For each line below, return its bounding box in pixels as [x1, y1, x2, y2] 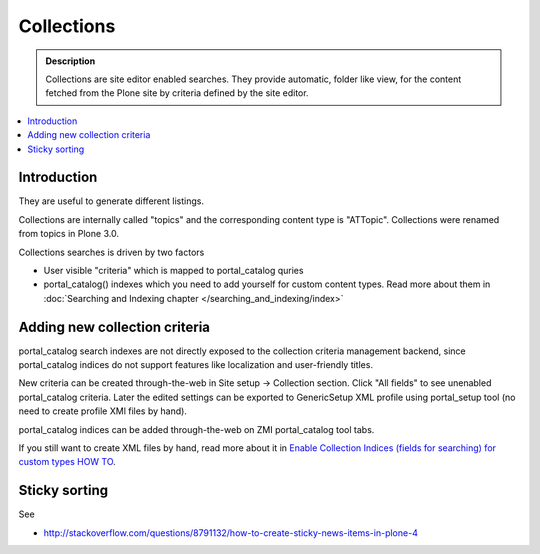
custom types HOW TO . [18, 456, 117, 468]
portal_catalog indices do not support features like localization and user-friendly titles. [18, 359, 374, 371]
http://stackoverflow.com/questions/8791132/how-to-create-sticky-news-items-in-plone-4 [43, 526, 419, 539]
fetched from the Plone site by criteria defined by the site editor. [45, 87, 309, 99]
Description [45, 55, 96, 67]
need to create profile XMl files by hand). [18, 405, 187, 417]
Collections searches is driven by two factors [18, 246, 205, 258]
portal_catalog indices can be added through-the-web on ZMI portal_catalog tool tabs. [18, 423, 375, 435]
